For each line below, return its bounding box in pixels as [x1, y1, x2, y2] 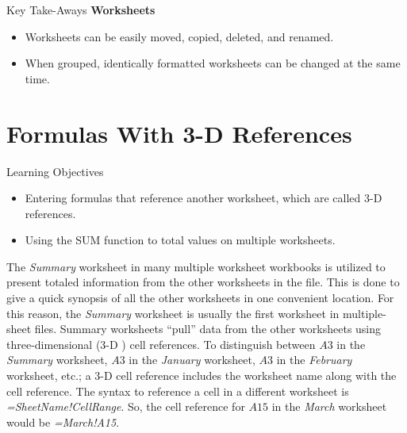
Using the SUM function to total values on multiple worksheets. [25, 232, 336, 248]
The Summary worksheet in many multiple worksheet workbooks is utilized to [6, 258, 386, 274]
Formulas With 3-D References [6, 117, 352, 149]
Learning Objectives [6, 163, 104, 179]
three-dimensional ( [6, 335, 101, 352]
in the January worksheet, [129, 351, 255, 368]
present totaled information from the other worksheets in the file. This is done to [6, 274, 400, 290]
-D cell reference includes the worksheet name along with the [100, 367, 397, 384]
